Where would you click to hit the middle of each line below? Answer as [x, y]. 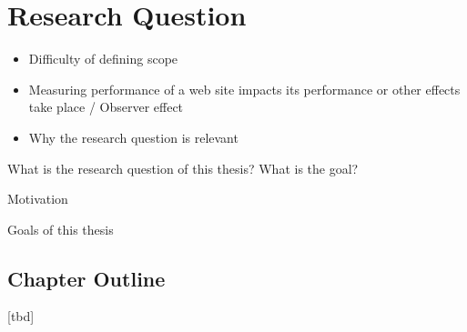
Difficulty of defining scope [103, 59]
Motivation [38, 199]
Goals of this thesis [61, 229]
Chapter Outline [86, 278]
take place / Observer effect [106, 107]
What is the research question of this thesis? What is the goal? [183, 168]
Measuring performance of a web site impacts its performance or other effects [244, 89]
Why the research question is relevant [133, 137]
